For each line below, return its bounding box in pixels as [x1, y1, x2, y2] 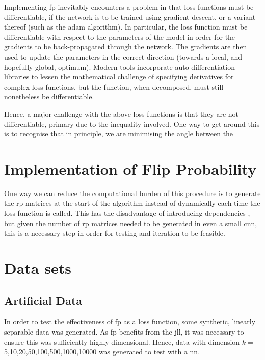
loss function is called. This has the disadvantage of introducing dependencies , [4, 208, 250, 218]
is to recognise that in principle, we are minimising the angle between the [4, 128, 233, 139]
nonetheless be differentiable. [4, 91, 94, 102]
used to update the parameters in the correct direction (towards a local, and [4, 51, 243, 62]
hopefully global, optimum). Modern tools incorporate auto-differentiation [4, 61, 235, 72]
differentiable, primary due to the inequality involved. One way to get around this [4, 118, 260, 129]
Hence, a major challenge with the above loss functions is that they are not [4, 108, 239, 119]
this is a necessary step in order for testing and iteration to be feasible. [4, 228, 225, 238]
